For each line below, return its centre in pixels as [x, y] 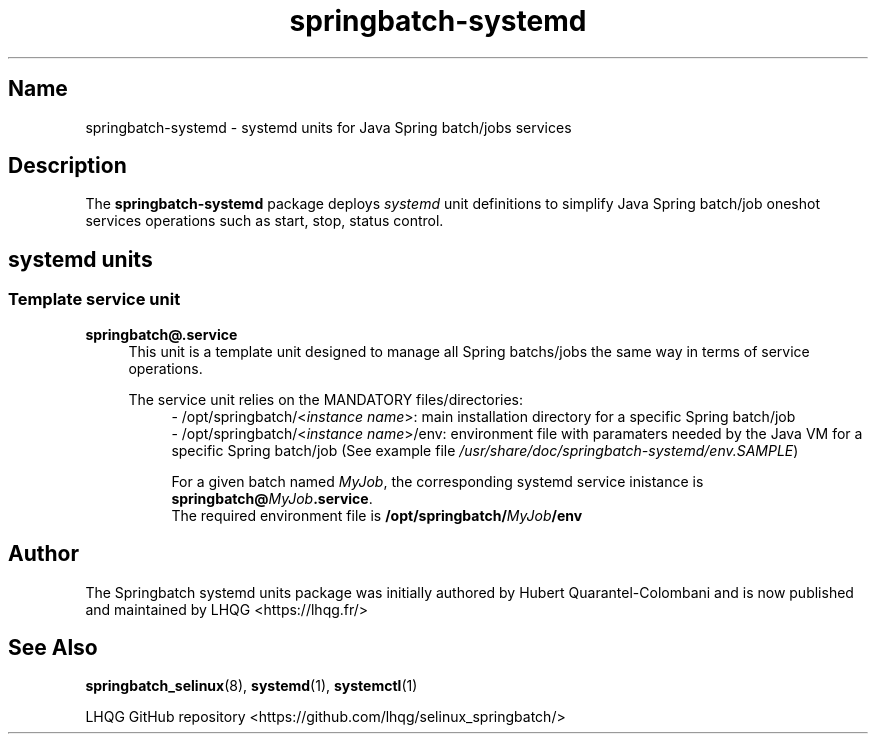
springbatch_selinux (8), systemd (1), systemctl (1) [251, 686]
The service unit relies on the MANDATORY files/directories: [326, 399]
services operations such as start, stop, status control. [264, 221]
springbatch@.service [161, 334]
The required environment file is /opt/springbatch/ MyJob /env [377, 515]
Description [67, 166]
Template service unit [94, 299]
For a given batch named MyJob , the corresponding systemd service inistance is [437, 481]
